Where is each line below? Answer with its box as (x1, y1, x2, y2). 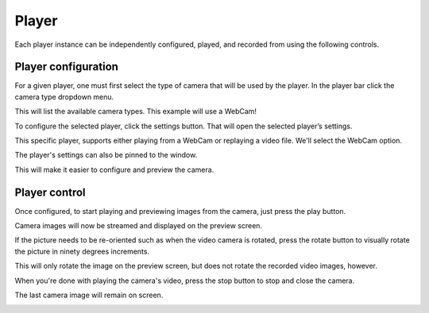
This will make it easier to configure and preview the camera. (14, 165, 214, 174)
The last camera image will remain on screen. (14, 290, 164, 300)
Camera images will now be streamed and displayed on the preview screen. (14, 221, 262, 231)
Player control (14, 185, 87, 199)
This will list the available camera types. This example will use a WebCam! (14, 107, 257, 116)
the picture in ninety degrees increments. (14, 246, 150, 256)
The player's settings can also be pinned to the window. (14, 151, 198, 160)
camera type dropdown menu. (14, 92, 114, 101)
